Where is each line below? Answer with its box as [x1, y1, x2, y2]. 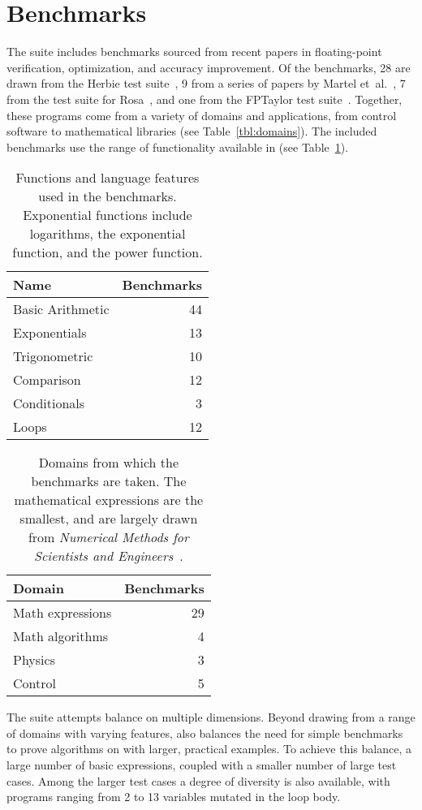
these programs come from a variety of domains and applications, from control [6, 106, 397, 123]
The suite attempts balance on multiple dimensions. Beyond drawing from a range [6, 709, 416, 726]
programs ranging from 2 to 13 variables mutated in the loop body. [6, 788, 341, 805]
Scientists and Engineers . [33, 546, 183, 566]
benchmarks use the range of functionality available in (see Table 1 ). [6, 138, 349, 155]
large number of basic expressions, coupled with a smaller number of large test [6, 756, 397, 773]
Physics [13, 650, 55, 670]
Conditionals [13, 394, 85, 413]
